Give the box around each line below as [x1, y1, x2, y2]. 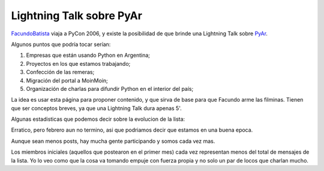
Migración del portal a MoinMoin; [26, 77, 108, 84]
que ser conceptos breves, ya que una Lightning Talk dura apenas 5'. [11, 105, 182, 112]
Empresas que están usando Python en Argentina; [26, 51, 150, 59]
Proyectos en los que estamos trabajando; [26, 60, 131, 67]
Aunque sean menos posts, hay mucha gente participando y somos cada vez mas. [11, 138, 215, 145]
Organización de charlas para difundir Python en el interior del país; [26, 85, 194, 92]
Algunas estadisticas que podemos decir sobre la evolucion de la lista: [11, 115, 185, 123]
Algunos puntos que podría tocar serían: [11, 41, 111, 48]
